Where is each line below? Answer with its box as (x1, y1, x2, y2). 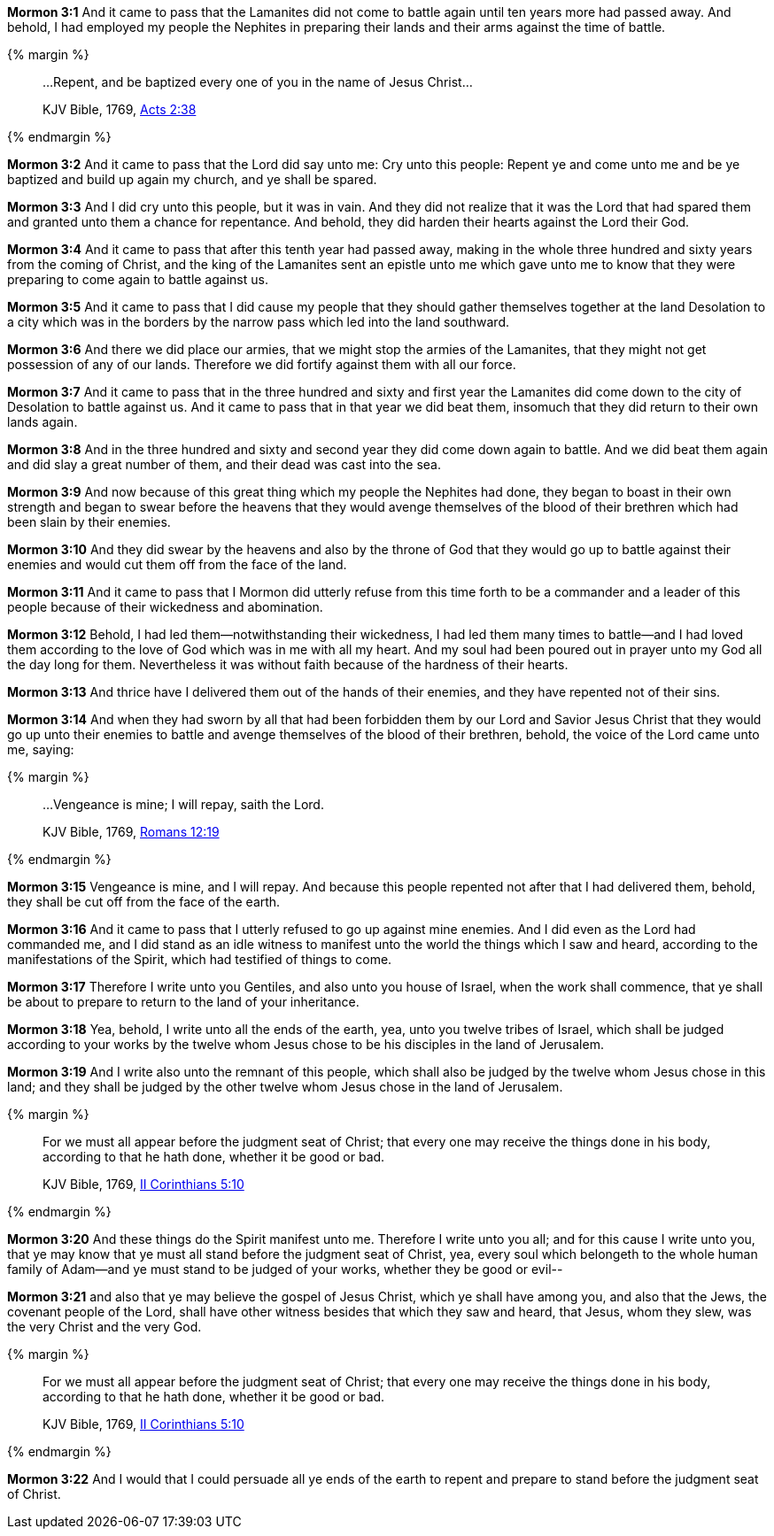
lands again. (7, 414, 78, 429)
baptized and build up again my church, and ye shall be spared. (7, 172, 377, 187)
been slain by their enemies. (7, 514, 171, 529)
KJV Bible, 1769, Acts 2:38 (43, 102, 197, 117)
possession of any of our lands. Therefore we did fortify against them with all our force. (7, 357, 516, 372)
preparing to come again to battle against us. (7, 272, 268, 287)
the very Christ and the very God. (7, 1319, 202, 1334)
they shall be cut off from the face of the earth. (7, 894, 281, 909)
